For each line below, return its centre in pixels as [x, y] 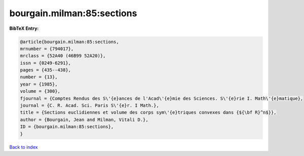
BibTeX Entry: [24, 28]
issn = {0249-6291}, [45, 63]
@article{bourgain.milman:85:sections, [69, 42]
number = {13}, [39, 77]
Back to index [24, 147]
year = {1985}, [39, 84]
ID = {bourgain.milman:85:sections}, [67, 127]
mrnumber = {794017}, [47, 49]
